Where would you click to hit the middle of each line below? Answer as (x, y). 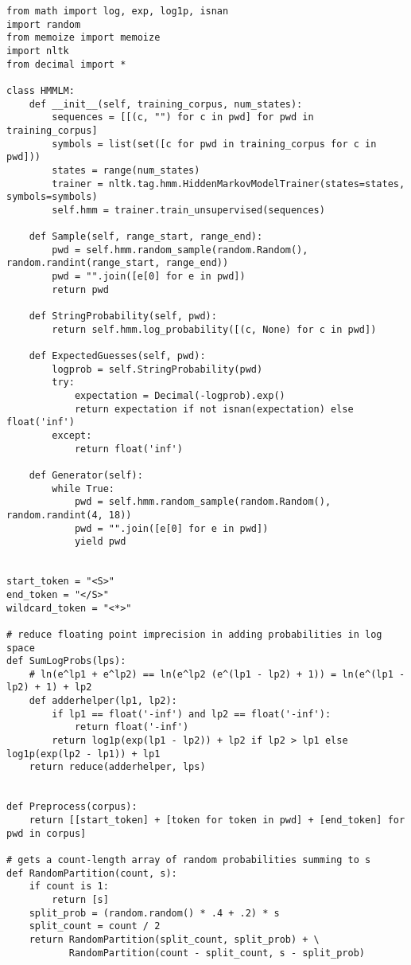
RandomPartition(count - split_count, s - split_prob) (217, 953)
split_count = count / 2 (95, 926)
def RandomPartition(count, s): (92, 873)
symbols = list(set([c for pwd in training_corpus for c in (214, 144)
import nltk (38, 51)
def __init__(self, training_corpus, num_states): (166, 104)
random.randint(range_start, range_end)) (118, 263)
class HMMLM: (41, 90)
